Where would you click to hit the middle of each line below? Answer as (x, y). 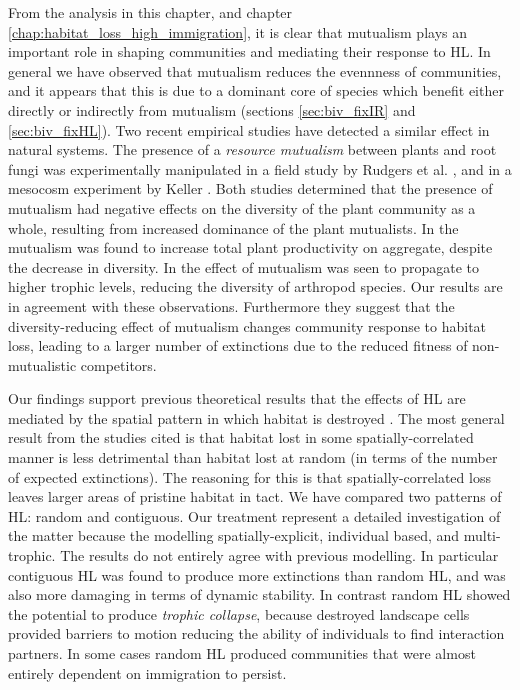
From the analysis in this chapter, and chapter (150, 12)
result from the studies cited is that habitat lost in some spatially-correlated (241, 437)
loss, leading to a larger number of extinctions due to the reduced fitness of (238, 345)
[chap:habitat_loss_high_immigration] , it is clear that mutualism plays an (238, 31)
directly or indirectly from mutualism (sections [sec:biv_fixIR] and (212, 109)
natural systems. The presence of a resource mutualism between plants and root (252, 149)
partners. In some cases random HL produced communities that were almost (242, 653)
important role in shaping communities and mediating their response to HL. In (249, 51)
